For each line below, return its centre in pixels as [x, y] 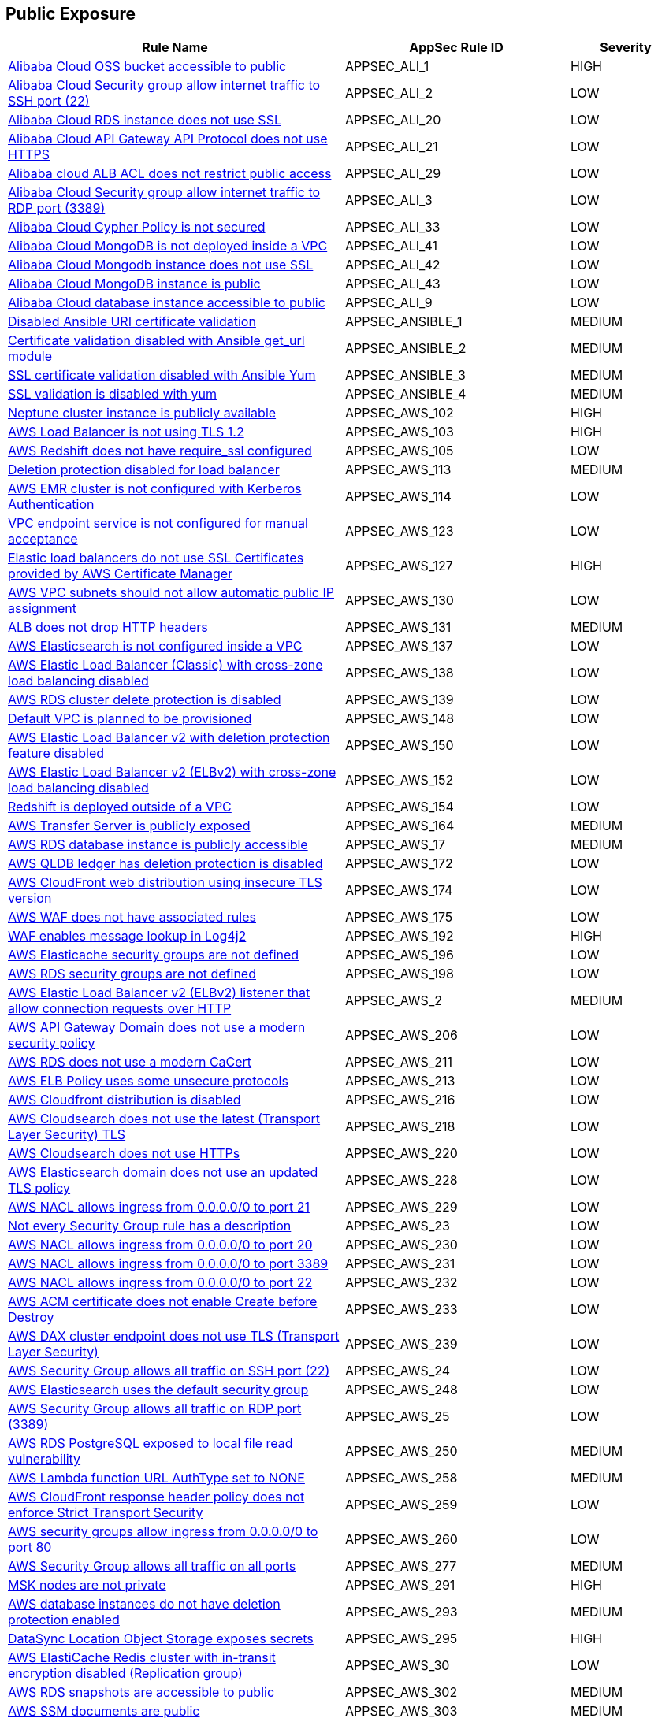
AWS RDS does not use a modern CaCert [130, 1062]
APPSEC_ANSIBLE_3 [405, 375]
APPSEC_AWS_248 [401, 1390]
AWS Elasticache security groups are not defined [154, 955]
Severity [626, 48]
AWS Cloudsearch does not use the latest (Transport [164, 1119]
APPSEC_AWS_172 [399, 864]
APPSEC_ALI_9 [389, 303]
